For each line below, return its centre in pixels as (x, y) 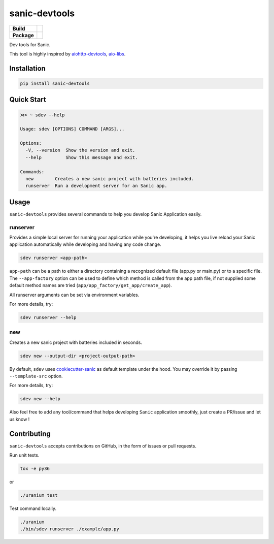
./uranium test (39, 495)
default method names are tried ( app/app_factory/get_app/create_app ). (91, 285)
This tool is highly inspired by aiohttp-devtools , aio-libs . (67, 54)
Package (23, 35)
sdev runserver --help (48, 317)
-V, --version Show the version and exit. (80, 150)
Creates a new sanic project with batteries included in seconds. (76, 342)
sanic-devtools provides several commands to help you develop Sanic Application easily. (106, 214)
